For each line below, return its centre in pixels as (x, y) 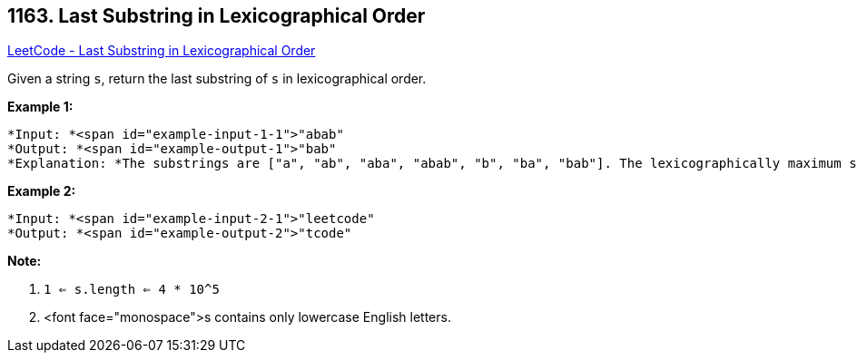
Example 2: (42, 191)
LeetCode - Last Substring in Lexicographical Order (162, 51)
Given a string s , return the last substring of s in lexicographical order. (217, 79)
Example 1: (40, 107)
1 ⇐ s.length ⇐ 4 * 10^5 (132, 290)
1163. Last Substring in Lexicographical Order (217, 16)
